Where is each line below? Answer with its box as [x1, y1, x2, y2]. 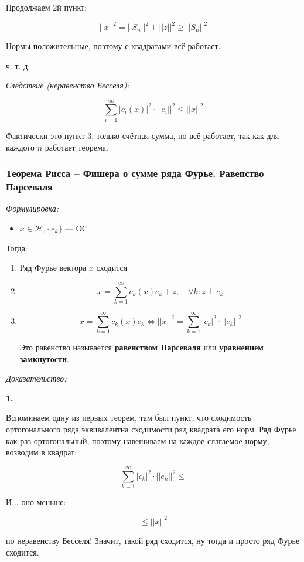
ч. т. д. [6, 59, 30, 71]
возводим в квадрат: [6, 446, 77, 458]
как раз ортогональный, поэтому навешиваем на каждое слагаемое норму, [6, 434, 269, 447]
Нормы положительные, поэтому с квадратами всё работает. [6, 40, 221, 52]
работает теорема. [45, 141, 108, 153]
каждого [6, 141, 35, 153]
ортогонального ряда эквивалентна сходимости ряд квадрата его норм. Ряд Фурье [6, 423, 296, 435]
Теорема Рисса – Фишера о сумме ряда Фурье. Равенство [6, 166, 264, 180]
